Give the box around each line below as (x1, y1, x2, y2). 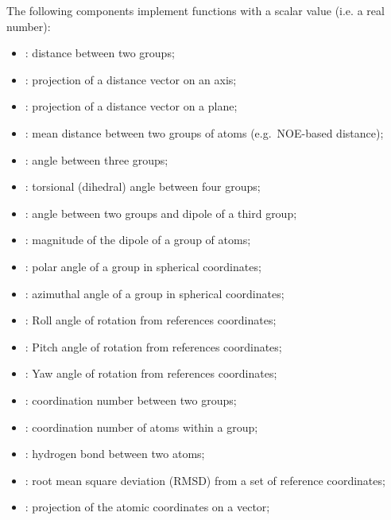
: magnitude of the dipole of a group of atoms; (25, 231, 251, 248)
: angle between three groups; (25, 151, 168, 168)
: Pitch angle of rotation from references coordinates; (25, 338, 282, 355)
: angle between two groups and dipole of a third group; (25, 204, 297, 221)
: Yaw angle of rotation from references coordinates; (25, 365, 277, 382)
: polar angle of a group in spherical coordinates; (25, 258, 261, 274)
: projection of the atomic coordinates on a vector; (25, 499, 270, 515)
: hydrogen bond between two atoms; (25, 445, 205, 462)
